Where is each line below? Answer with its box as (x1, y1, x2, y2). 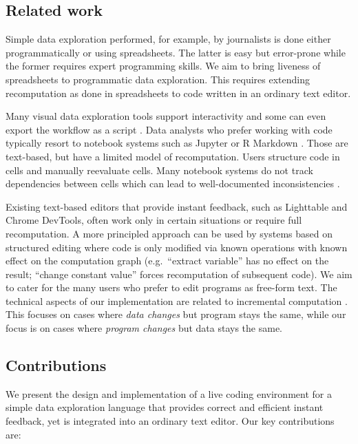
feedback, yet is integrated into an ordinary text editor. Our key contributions (6, 414, 335, 428)
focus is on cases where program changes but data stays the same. (6, 321, 283, 335)
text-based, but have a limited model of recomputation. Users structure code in (6, 149, 340, 163)
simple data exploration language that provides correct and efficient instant (6, 400, 324, 414)
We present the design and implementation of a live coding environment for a (6, 386, 332, 401)
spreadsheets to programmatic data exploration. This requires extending (6, 72, 310, 86)
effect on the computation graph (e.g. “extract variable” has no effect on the (6, 253, 329, 268)
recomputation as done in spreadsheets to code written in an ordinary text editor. (6, 85, 351, 100)
